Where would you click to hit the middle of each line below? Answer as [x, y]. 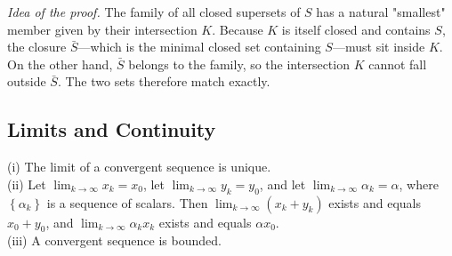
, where [419, 184]
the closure [37, 47]
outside [27, 81]
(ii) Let [27, 184]
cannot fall [398, 64]
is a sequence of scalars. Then [127, 202]
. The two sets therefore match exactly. [164, 81]
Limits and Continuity [112, 129]
